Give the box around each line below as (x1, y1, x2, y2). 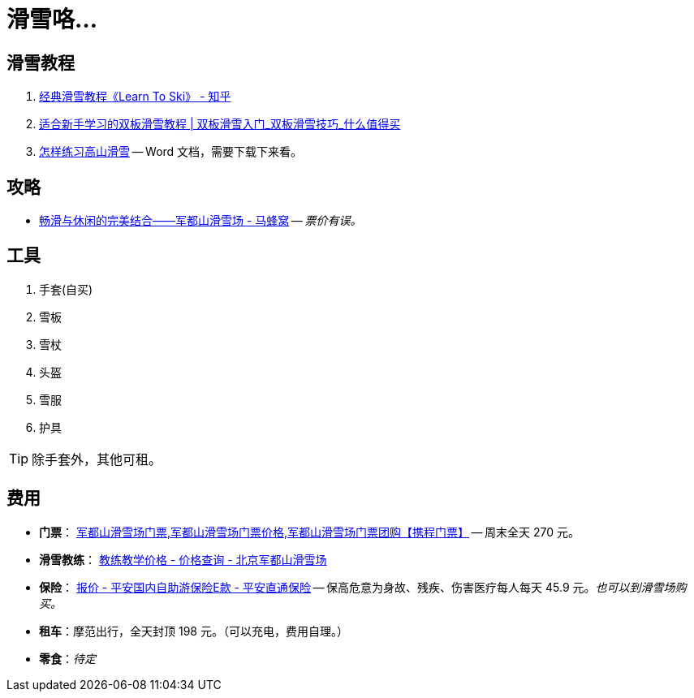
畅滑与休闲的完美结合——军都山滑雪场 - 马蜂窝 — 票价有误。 (39, 213, 362, 228)
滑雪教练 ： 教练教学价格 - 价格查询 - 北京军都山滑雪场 (39, 552, 327, 567)
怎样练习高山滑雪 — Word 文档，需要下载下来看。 (39, 144, 303, 159)
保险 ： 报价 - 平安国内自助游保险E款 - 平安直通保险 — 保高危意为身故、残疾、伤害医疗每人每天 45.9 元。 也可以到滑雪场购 (39, 580, 687, 594)
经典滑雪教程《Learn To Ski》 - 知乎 (39, 89, 231, 104)
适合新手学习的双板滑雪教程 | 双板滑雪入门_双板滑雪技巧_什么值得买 (39, 117, 401, 131)
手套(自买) (39, 282, 93, 296)
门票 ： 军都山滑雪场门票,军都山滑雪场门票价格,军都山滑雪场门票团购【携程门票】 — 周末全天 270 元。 (39, 524, 580, 539)
